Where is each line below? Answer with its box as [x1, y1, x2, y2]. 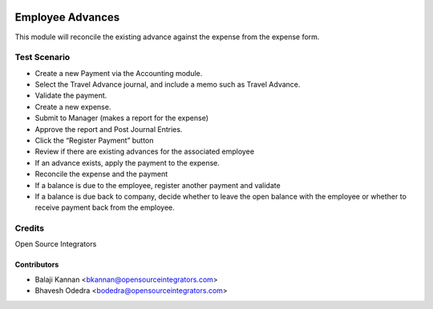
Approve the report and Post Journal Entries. [34, 124, 183, 134]
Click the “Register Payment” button [34, 136, 154, 145]
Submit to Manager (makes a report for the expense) [34, 113, 208, 123]
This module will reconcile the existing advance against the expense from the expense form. [14, 32, 320, 42]
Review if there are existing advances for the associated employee [34, 146, 255, 156]
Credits [14, 223, 44, 234]
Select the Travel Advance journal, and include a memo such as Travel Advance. [34, 80, 301, 90]
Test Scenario [14, 52, 71, 63]
